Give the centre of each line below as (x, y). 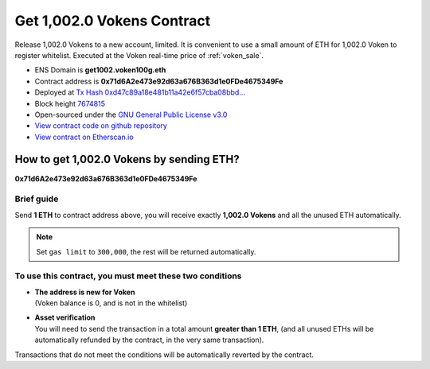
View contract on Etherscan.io (84, 137)
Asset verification (65, 317)
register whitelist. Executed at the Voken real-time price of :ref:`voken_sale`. (139, 55)
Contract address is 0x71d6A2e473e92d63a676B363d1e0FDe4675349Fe (159, 81)
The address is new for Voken (85, 292)
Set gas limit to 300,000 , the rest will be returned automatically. (146, 251)
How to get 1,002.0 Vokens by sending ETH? (127, 159)
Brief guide (37, 199)
